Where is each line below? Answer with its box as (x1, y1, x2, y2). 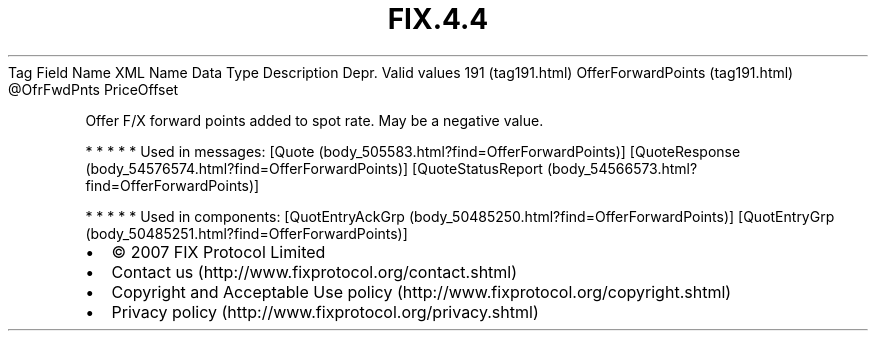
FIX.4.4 (387, 2, 489, 36)
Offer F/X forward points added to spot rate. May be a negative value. (85, 111, 544, 129)
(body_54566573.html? (546, 159, 698, 177)
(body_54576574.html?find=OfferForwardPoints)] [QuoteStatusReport (85, 159, 543, 177)
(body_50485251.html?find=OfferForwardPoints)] (85, 224, 408, 242)
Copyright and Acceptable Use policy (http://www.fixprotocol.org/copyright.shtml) (111, 281, 732, 302)
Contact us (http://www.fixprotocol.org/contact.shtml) (111, 261, 518, 282)
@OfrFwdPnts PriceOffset (8, 80, 179, 98)
